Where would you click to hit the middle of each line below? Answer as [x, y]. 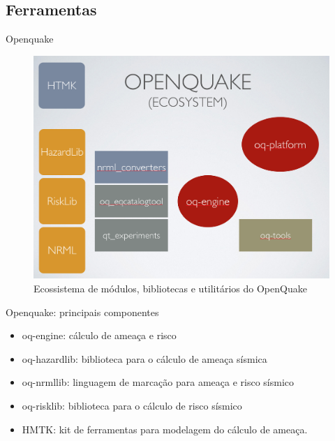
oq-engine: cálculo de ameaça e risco [99, 335]
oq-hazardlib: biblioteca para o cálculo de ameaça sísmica [144, 358]
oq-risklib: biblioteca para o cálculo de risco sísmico [132, 405]
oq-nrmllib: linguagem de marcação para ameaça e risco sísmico [158, 382]
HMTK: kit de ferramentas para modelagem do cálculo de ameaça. [165, 429]
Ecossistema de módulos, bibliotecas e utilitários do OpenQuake [170, 288]
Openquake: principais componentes [82, 312]
